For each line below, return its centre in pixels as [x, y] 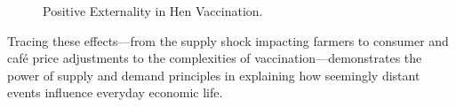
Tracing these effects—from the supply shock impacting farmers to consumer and [228, 40]
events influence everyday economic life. [115, 92]
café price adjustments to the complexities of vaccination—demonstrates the [215, 58]
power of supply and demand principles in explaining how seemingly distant [214, 75]
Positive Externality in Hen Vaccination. [153, 11]
